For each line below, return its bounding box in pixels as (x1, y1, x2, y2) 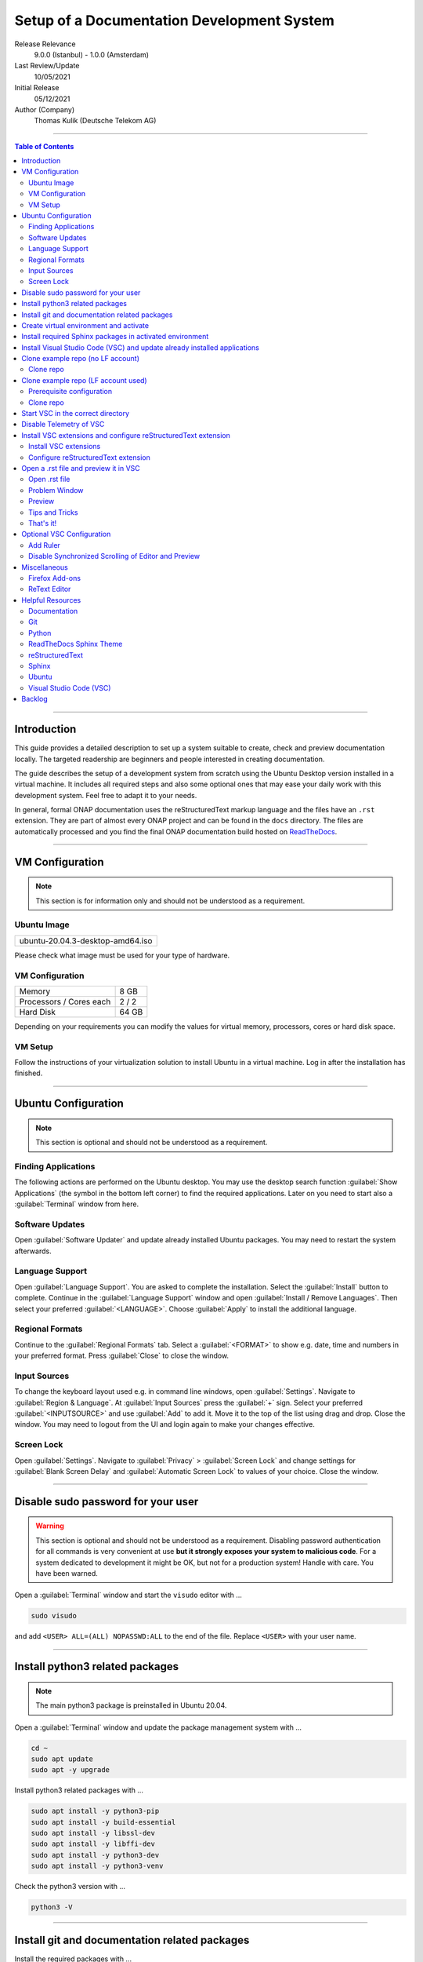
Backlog (21, 695, 49, 704)
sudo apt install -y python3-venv (31, 1862, 164, 1871)
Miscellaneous (21, 562, 68, 572)
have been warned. (35, 1568, 98, 1577)
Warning (35, 1521, 64, 1530)
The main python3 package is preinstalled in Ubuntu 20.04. (35, 1701, 227, 1710)
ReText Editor (28, 585, 71, 594)
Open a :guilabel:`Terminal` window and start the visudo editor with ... (14, 1590, 243, 1600)
